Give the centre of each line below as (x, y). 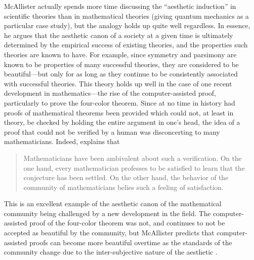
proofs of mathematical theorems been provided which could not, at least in (119, 112)
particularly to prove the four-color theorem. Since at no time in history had (120, 102)
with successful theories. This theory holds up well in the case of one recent (118, 83)
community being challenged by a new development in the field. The (107, 213)
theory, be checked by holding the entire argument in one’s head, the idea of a (122, 122)
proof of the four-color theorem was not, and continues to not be (127, 223)
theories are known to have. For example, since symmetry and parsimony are (120, 54)
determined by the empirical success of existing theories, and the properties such (126, 45)
